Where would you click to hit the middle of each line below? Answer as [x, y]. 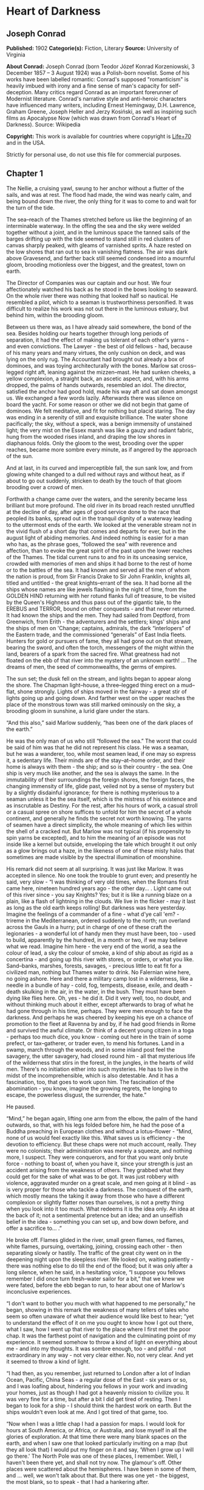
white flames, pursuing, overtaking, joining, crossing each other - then [94, 1246]
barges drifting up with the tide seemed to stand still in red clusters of [93, 239]
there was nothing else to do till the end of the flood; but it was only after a [100, 1266]
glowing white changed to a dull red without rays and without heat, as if [96, 474]
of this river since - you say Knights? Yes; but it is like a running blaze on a [99, 894]
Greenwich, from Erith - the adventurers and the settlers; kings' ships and [98, 622]
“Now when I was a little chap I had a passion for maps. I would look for [96, 1424]
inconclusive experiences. [39, 1291]
